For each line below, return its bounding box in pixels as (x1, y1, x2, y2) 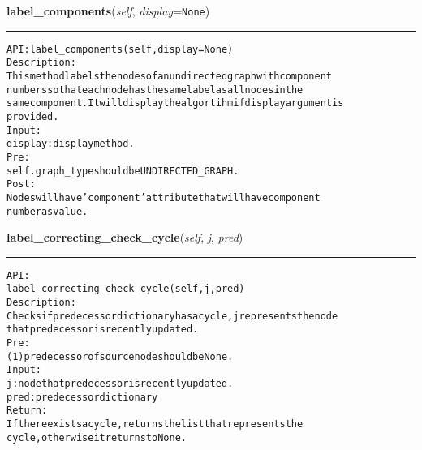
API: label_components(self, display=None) (6, 43, 234, 55)
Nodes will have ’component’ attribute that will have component (6, 191, 321, 204)
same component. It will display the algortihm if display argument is (6, 97, 344, 109)
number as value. (6, 205, 88, 217)
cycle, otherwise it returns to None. (6, 431, 187, 444)
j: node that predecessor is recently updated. (6, 378, 234, 390)
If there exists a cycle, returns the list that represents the (6, 418, 304, 430)
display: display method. (6, 138, 135, 150)
